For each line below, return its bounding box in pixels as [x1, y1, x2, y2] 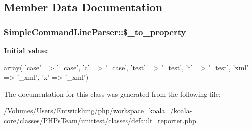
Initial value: [4, 45, 48, 55]
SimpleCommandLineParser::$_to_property [4, 25, 186, 38]
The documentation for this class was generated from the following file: [4, 88, 221, 99]
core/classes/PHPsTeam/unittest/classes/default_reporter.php [4, 115, 196, 125]
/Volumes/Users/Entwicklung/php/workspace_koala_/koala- [4, 105, 192, 116]
